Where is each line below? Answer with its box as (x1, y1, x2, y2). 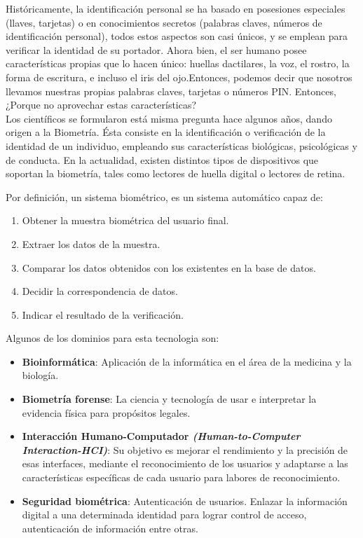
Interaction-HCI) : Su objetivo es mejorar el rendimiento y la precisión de (22, 442, 348, 457)
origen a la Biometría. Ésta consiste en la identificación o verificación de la (6, 125, 326, 139)
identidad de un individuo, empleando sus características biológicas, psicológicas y (6, 138, 357, 153)
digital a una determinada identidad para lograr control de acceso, (22, 507, 307, 522)
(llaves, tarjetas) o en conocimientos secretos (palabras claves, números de (6, 15, 322, 29)
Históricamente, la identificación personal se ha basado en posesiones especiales (6, 1, 345, 15)
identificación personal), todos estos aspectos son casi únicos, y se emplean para (6, 29, 348, 43)
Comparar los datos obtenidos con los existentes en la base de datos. (22, 260, 316, 275)
